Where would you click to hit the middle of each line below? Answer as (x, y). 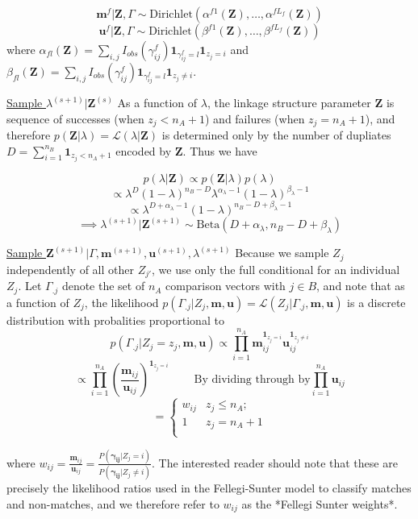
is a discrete (376, 302)
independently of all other (70, 269)
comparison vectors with (226, 286)
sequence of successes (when (75, 118)
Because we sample (282, 253)
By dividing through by (252, 380)
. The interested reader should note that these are (275, 462)
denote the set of (103, 286)
